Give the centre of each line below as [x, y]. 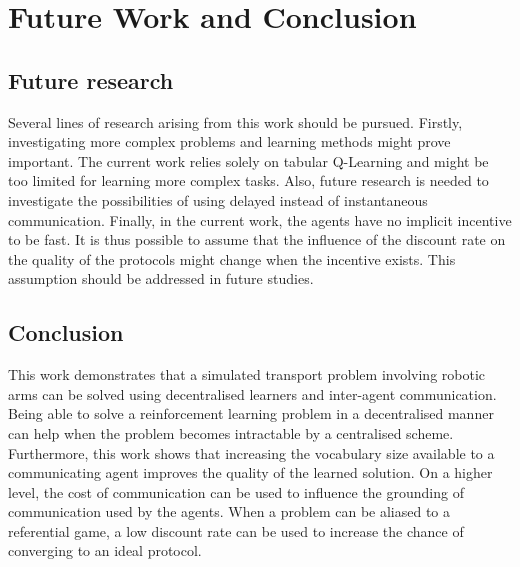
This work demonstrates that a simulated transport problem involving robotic [247, 374]
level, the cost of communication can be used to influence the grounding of [236, 491]
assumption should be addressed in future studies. [161, 278]
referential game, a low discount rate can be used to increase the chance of [236, 530]
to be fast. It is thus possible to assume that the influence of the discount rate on [257, 239]
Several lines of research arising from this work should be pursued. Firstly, [235, 121]
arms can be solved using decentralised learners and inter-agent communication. [252, 393]
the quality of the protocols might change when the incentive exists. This [232, 258]
